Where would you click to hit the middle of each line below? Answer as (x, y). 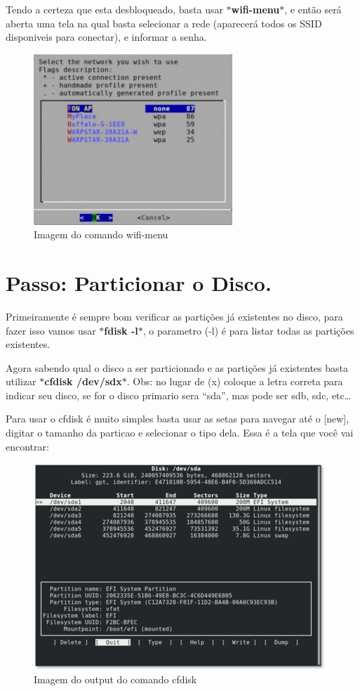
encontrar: (27, 446)
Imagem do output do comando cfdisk (115, 679)
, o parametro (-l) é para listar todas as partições (248, 330)
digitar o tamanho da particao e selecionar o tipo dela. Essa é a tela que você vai (180, 433)
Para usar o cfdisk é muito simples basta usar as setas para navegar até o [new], (178, 419)
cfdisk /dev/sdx (83, 381)
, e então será (313, 9)
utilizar (21, 381)
